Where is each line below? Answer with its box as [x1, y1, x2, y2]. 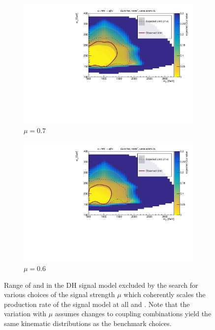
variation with [4, 308, 47, 319]
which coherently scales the [123, 289, 206, 300]
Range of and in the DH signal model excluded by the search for [4, 279, 198, 290]
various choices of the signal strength [4, 289, 115, 300]
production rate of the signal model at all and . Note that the [4, 299, 190, 309]
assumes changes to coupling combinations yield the [55, 308, 212, 319]
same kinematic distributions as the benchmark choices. [4, 318, 172, 328]
